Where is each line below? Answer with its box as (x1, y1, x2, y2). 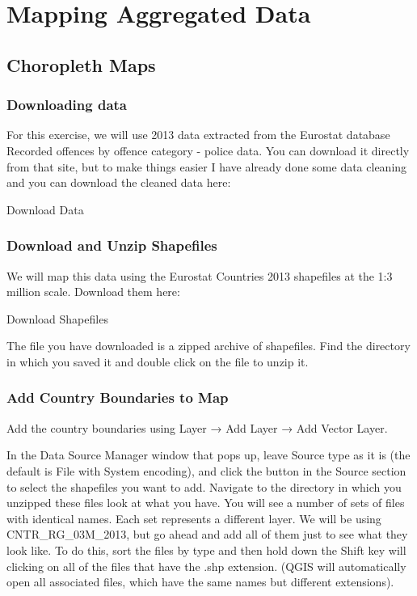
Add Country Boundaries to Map (6, 387, 229, 408)
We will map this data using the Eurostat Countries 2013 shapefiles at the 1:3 (6, 267, 393, 284)
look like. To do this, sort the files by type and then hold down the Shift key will (6, 541, 406, 558)
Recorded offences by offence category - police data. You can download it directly (6, 142, 410, 159)
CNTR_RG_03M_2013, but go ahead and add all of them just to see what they (6, 526, 408, 543)
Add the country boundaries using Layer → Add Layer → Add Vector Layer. (6, 419, 388, 436)
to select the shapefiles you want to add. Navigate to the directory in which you (6, 478, 402, 495)
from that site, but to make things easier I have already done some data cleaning (6, 158, 407, 175)
